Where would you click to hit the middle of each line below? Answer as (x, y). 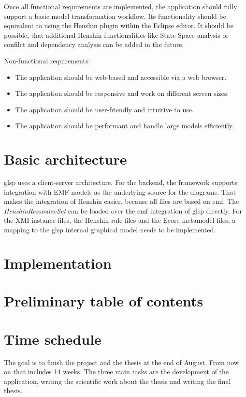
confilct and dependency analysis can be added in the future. (94, 44)
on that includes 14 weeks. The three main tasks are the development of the (116, 372)
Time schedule (53, 339)
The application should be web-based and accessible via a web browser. (121, 77)
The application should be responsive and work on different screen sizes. (122, 93)
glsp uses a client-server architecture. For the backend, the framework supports (121, 182)
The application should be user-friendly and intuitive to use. (104, 109)
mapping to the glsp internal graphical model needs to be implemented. (110, 230)
